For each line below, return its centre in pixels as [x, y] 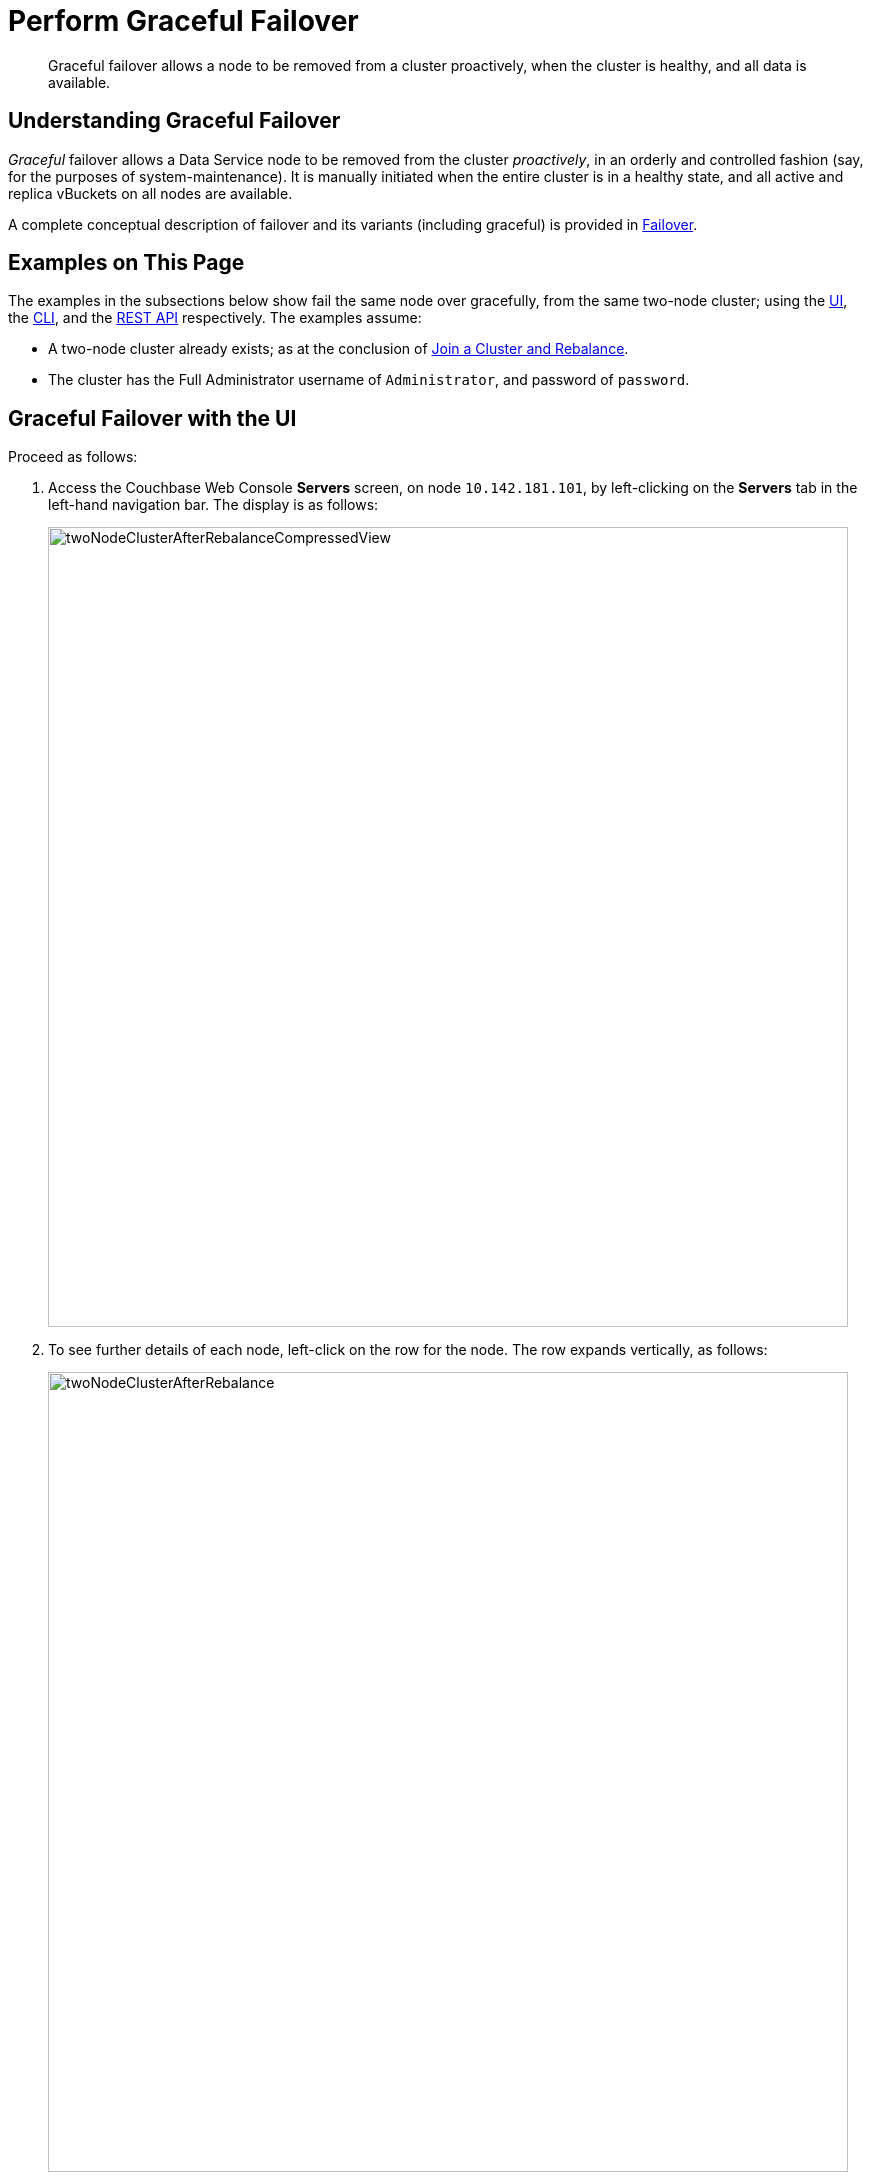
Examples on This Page [126, 263]
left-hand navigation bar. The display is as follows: [213, 505]
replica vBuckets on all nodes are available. [150, 193]
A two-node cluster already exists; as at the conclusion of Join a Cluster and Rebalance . [338, 349]
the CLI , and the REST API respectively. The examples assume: [215, 318]
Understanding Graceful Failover [174, 121]
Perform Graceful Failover [183, 21]
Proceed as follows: [73, 457]
